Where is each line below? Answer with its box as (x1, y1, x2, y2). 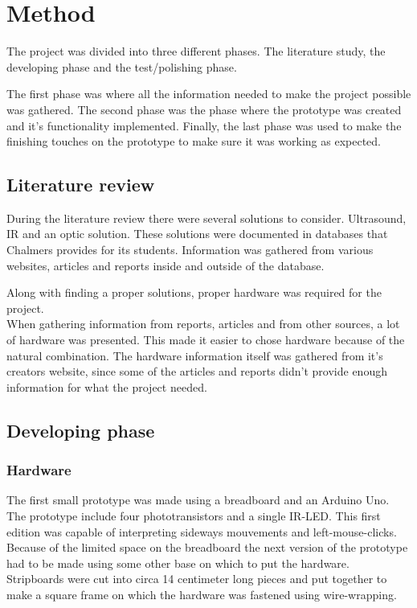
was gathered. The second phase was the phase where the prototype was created (6, 101, 402, 117)
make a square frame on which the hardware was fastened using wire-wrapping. (6, 585, 397, 602)
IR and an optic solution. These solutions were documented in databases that (6, 225, 388, 242)
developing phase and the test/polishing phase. (6, 58, 237, 75)
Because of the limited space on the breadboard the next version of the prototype (6, 539, 408, 556)
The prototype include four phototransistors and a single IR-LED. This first (6, 507, 381, 524)
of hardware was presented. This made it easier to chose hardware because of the (6, 331, 405, 348)
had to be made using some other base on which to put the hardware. (6, 554, 350, 571)
